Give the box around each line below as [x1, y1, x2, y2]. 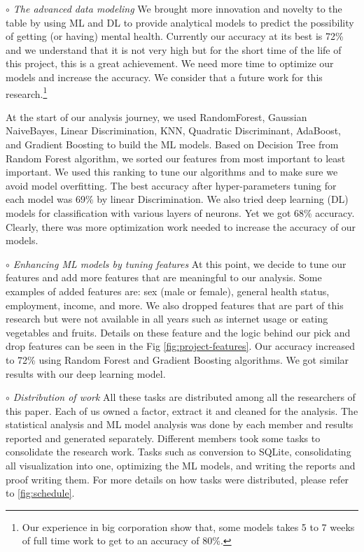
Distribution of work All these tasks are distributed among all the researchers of [13, 390, 356, 404]
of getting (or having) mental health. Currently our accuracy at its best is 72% [6, 29, 344, 43]
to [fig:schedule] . [6, 486, 75, 500]
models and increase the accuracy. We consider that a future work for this [6, 69, 323, 84]
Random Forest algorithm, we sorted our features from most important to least [6, 150, 346, 165]
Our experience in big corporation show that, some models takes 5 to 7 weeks [22, 519, 355, 534]
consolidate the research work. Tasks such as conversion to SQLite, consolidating [6, 444, 351, 459]
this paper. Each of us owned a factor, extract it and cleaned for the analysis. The [6, 403, 358, 418]
